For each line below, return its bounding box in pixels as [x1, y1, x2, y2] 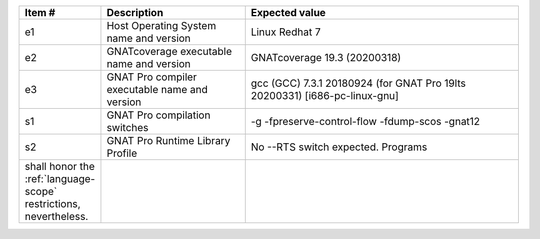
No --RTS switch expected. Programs [250, 140, 428, 154]
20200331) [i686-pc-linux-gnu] [250, 89, 399, 102]
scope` [24, 185, 58, 198]
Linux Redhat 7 [250, 25, 321, 39]
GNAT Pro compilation [106, 108, 211, 122]
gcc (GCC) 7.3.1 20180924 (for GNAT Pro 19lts [250, 76, 467, 90]
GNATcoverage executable [106, 45, 233, 58]
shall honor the [24, 160, 95, 173]
